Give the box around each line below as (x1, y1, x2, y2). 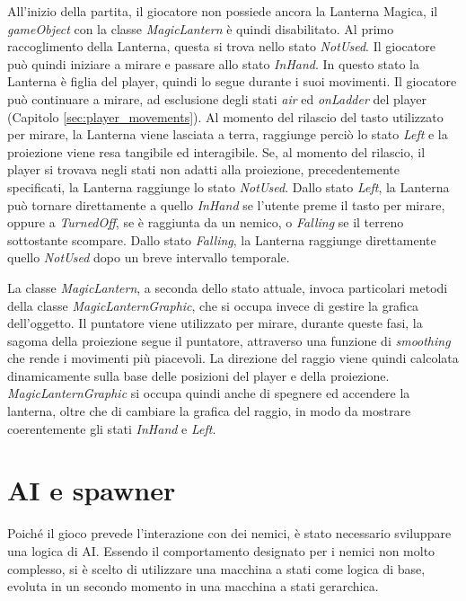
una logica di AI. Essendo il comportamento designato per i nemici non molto (7, 541, 435, 560)
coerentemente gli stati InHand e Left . (7, 419, 216, 437)
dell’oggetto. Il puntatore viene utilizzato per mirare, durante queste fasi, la (7, 314, 423, 332)
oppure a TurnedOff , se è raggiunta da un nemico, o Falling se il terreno (7, 213, 404, 232)
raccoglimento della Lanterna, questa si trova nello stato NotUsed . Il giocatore (7, 37, 435, 56)
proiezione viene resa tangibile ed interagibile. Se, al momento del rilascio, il (7, 142, 426, 161)
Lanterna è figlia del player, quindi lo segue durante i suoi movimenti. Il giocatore (7, 72, 457, 91)
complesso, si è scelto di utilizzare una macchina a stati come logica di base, (7, 559, 426, 578)
